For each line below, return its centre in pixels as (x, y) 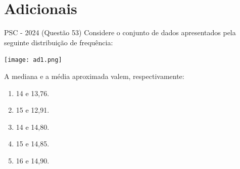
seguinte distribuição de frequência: (59, 42)
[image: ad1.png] (33, 60)
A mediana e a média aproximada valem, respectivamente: (94, 76)
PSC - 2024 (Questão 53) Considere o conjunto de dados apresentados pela (120, 32)
